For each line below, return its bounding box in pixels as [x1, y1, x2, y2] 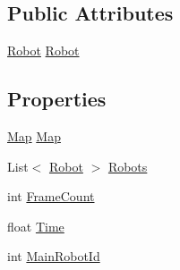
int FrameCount [7, 187, 95, 206]
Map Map [7, 127, 61, 145]
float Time [7, 216, 64, 235]
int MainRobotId [7, 247, 100, 266]
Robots [107, 156, 148, 175]
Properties [7, 85, 107, 113]
